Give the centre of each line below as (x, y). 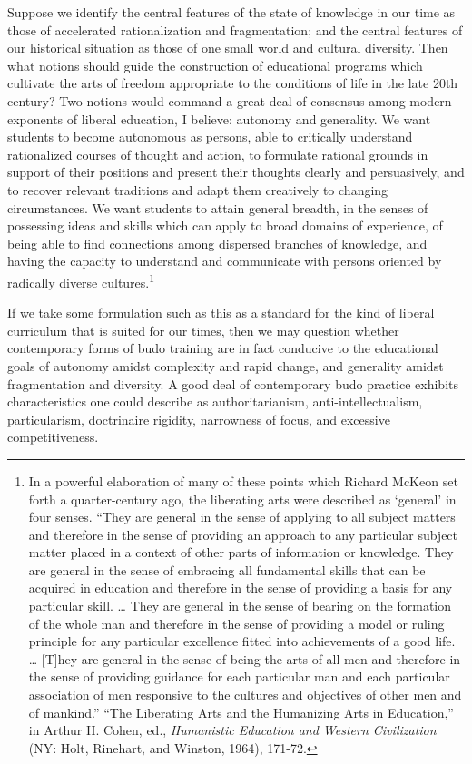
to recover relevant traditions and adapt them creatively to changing (198, 189)
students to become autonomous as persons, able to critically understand (210, 137)
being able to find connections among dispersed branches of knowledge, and (217, 243)
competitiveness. (53, 437)
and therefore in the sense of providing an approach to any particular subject (243, 534)
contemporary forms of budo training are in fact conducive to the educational (223, 348)
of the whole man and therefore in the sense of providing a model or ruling (236, 623)
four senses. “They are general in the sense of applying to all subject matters (242, 517)
